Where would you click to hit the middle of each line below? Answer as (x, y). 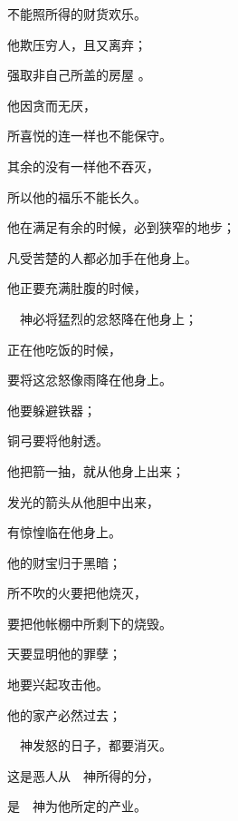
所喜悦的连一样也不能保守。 (90, 136)
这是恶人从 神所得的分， (83, 775)
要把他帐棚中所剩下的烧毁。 (90, 623)
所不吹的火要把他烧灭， (77, 593)
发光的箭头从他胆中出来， (83, 501)
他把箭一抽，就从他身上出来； (96, 470)
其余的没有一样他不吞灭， (83, 166)
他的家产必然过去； (64, 714)
